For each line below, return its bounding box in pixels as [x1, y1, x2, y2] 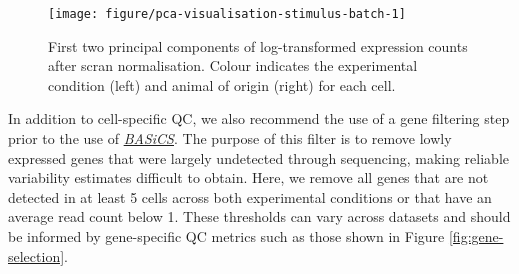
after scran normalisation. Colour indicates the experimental [48, 55, 418, 76]
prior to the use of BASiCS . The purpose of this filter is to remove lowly [8, 128, 452, 149]
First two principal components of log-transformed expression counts [48, 35, 468, 56]
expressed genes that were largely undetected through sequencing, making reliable [8, 147, 509, 168]
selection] [8, 245, 65, 266]
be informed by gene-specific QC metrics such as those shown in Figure [8, 226, 445, 246]
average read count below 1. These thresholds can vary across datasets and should [8, 206, 511, 227]
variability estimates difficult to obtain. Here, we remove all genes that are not [8, 167, 489, 188]
